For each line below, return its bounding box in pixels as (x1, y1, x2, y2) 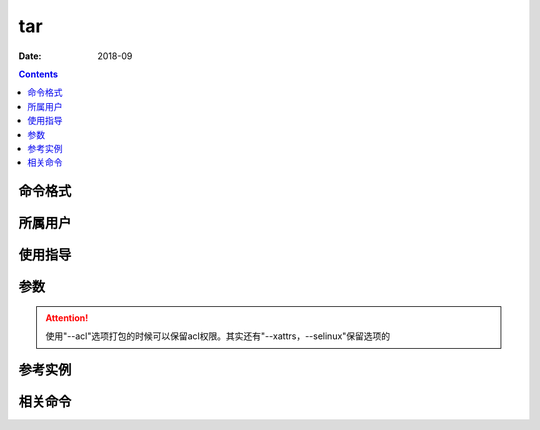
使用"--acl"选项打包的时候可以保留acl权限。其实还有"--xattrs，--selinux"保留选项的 (45, 330, 391, 342)
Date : (18, 50, 42, 62)
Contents (18, 68, 59, 80)
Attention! (45, 311, 89, 324)
